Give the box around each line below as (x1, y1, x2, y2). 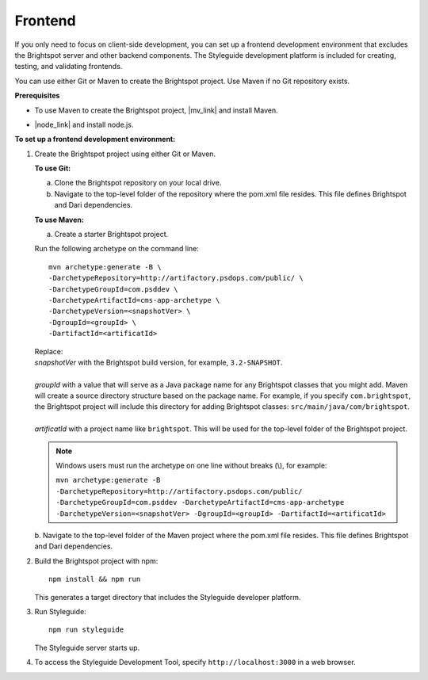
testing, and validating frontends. (14, 62, 123, 71)
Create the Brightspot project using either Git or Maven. (34, 149, 216, 159)
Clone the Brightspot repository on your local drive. (54, 178, 222, 188)
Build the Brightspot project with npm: (34, 556, 159, 566)
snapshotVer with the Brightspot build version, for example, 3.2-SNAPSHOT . (34, 357, 283, 367)
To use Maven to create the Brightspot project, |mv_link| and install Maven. (34, 105, 278, 115)
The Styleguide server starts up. (34, 643, 140, 652)
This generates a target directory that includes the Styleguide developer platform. (34, 592, 301, 602)
